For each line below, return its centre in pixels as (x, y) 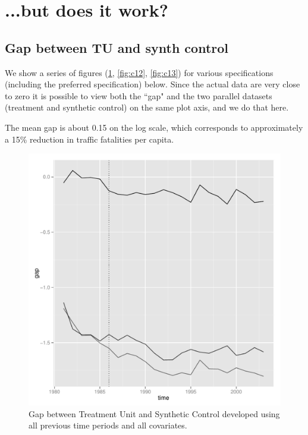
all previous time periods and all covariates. (108, 425)
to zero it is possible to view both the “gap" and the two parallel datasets (139, 95)
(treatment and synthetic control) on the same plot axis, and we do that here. (147, 107)
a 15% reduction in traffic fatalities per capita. (89, 139)
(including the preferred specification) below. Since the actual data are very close (153, 84)
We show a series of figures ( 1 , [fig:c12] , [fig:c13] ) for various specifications (139, 72)
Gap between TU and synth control (117, 47)
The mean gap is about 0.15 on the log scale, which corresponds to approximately (154, 127)
